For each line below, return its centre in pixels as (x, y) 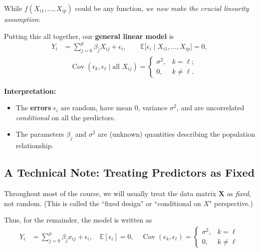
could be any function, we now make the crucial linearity (162, 8)
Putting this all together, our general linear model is (89, 36)
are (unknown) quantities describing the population (176, 134)
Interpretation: (30, 91)
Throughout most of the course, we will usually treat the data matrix (110, 193)
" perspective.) (231, 203)
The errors (33, 108)
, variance (153, 108)
